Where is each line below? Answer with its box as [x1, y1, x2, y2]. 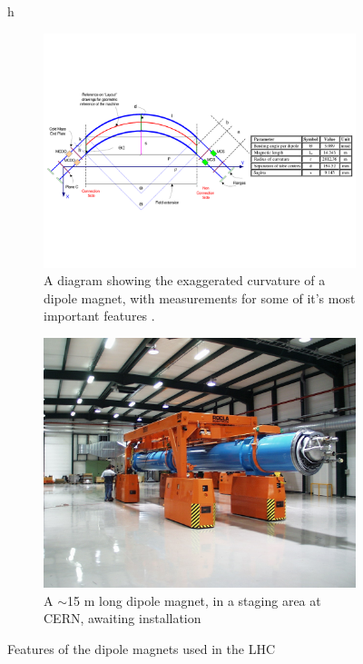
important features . [44, 306, 155, 325]
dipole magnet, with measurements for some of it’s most [44, 288, 356, 307]
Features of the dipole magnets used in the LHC [7, 639, 276, 658]
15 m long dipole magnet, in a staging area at [67, 590, 321, 609]
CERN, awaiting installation [44, 609, 201, 628]
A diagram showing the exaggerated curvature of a [44, 271, 326, 290]
